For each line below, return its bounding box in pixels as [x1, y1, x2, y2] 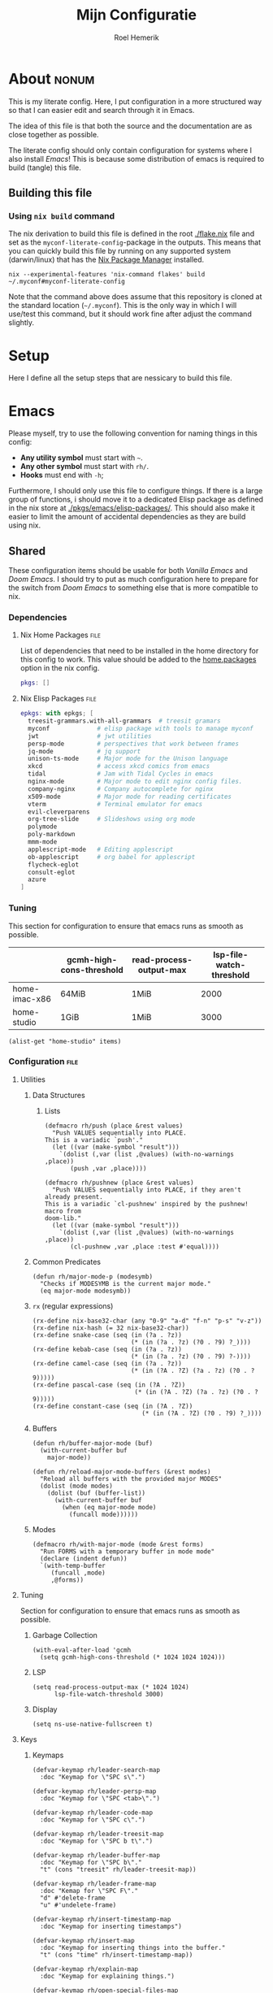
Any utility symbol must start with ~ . [19, 453, 144, 462]
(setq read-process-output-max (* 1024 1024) [32, 1683, 189, 1691]
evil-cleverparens [28, 807, 90, 816]
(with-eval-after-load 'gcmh [32, 1646, 132, 1654]
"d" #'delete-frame [39, 1894, 106, 1902]
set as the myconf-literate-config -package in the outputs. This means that [8, 237, 262, 247]
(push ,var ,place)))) [70, 1164, 147, 1172]
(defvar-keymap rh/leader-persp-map [32, 1787, 157, 1795]
